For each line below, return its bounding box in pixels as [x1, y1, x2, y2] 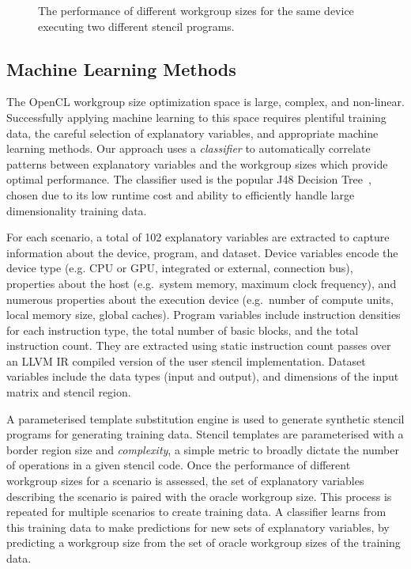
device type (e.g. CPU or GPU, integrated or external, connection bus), [6, 260, 353, 276]
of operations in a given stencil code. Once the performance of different [6, 457, 351, 473]
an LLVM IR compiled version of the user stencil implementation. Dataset [6, 352, 366, 369]
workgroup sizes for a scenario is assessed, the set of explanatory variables [6, 472, 364, 489]
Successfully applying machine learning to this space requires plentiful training [6, 108, 386, 125]
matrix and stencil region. [6, 384, 131, 400]
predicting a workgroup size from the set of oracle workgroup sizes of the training [6, 534, 401, 551]
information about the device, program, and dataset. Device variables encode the [6, 244, 398, 260]
